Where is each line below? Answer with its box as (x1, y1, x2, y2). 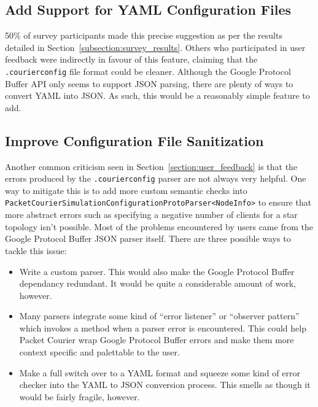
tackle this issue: (5, 244, 67, 257)
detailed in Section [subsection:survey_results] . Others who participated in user (5, 41, 306, 53)
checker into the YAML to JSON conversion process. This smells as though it (19, 378, 311, 391)
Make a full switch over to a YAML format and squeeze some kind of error (19, 366, 300, 379)
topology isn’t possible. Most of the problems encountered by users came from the (5, 220, 313, 233)
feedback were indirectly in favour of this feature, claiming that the (5, 53, 258, 66)
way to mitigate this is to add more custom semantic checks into (5, 184, 247, 196)
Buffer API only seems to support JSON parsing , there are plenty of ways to (5, 77, 293, 90)
